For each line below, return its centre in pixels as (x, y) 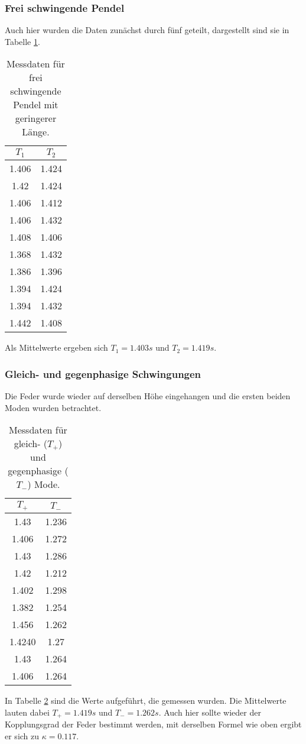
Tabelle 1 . (22, 41)
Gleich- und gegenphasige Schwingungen (103, 373)
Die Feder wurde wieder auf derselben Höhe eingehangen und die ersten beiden (148, 396)
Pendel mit (36, 105)
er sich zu (22, 735)
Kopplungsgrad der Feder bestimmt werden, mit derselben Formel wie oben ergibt (153, 724)
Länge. (36, 132)
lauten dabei (27, 712)
